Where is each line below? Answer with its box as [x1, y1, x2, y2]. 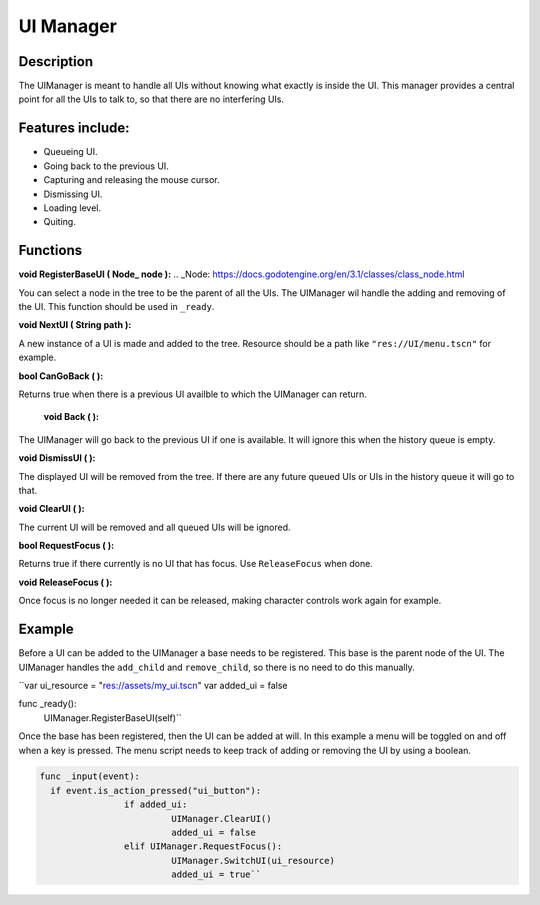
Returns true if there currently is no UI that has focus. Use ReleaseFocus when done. [18, 558, 374, 570]
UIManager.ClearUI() [171, 813, 272, 824]
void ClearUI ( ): [18, 503, 85, 515]
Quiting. [43, 216, 77, 228]
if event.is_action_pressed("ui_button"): [50, 785, 262, 796]
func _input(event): [39, 771, 140, 782]
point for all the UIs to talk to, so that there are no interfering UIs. [18, 93, 285, 105]
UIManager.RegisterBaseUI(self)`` [43, 711, 182, 724]
